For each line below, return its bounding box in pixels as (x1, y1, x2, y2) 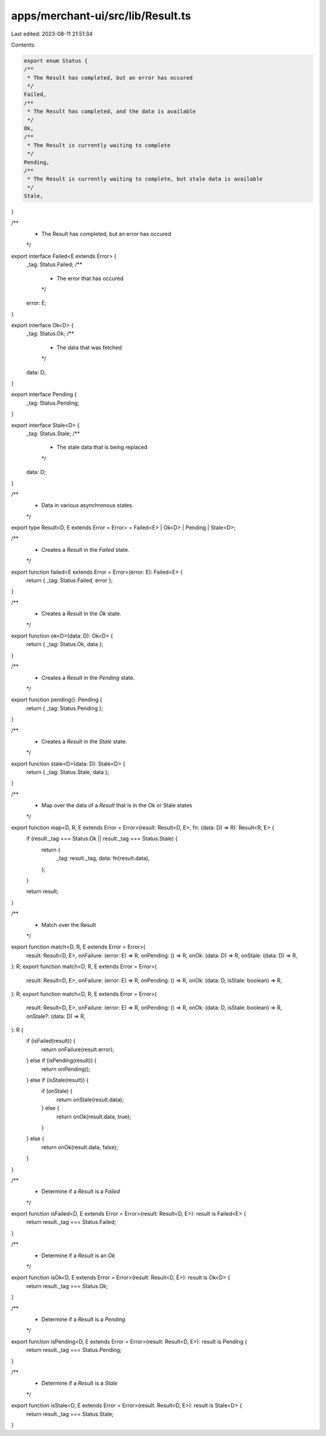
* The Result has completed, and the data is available (27, 108, 196, 115)
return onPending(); (41, 1065, 91, 1072)
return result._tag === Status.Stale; (26, 1410, 114, 1417)
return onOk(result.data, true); (56, 1113, 132, 1120)
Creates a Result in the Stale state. (41, 737, 127, 745)
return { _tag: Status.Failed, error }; (26, 577, 113, 584)
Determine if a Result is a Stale (41, 1380, 118, 1387)
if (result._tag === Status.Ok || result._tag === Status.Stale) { (26, 835, 178, 842)
